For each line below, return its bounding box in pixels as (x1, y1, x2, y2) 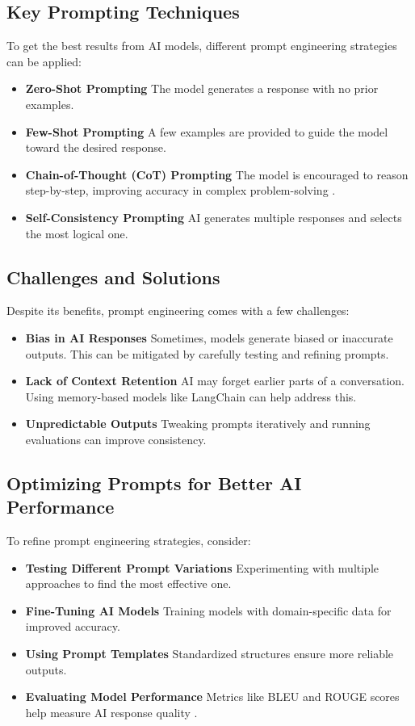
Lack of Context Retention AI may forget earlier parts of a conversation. (25, 372, 405, 389)
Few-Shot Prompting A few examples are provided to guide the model (25, 123, 388, 140)
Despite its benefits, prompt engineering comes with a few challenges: (6, 302, 350, 319)
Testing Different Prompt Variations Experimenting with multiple (25, 559, 379, 576)
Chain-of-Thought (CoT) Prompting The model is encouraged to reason (25, 166, 409, 183)
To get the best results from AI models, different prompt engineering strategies (6, 37, 397, 54)
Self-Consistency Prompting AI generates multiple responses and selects (25, 208, 402, 225)
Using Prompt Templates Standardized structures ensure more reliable (25, 645, 394, 662)
